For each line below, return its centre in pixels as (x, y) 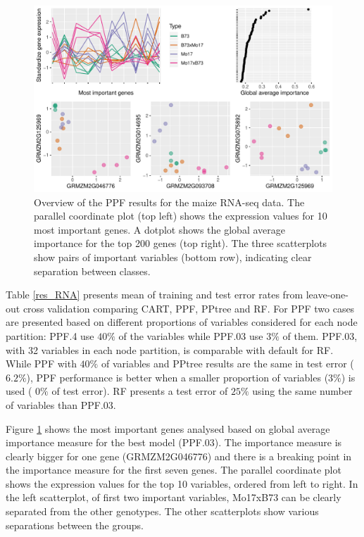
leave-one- (327, 295)
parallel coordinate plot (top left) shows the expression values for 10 (181, 216)
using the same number (302, 391)
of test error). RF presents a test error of (140, 391)
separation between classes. (92, 271)
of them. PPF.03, (320, 335)
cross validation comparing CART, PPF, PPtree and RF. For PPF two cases (189, 308)
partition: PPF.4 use (50, 335)
